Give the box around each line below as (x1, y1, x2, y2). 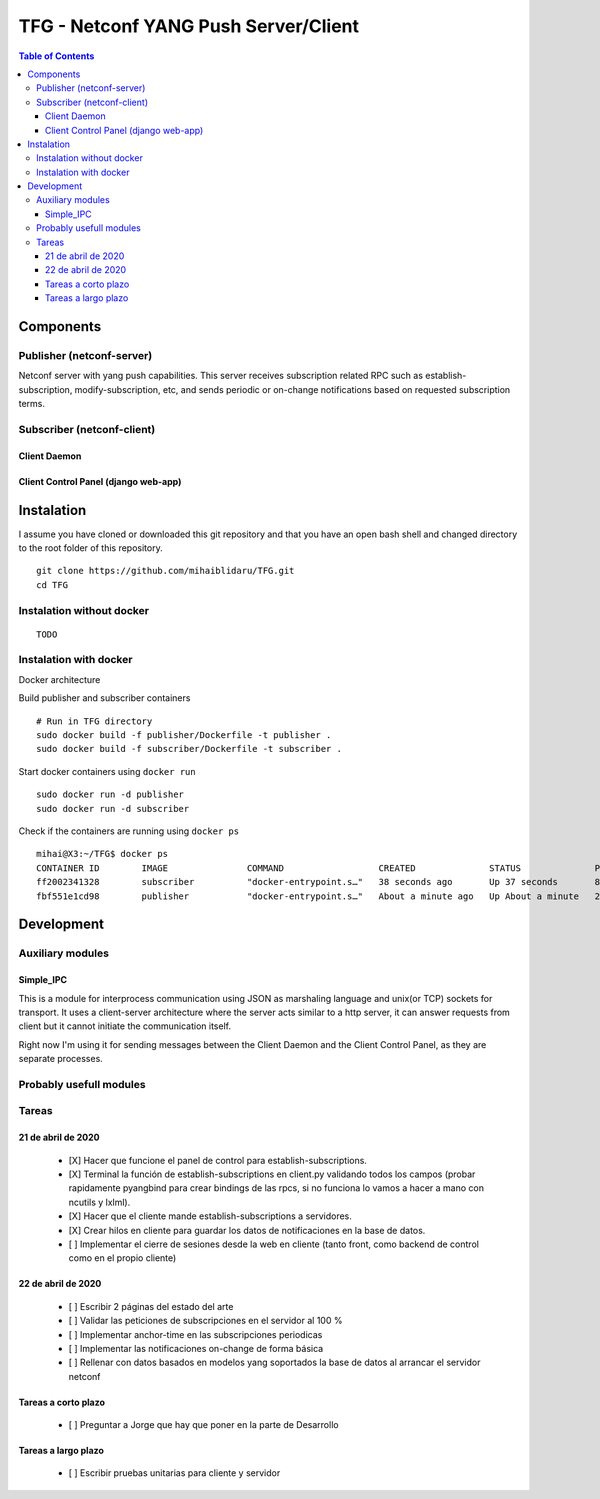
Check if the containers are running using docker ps (18, 825, 240, 837)
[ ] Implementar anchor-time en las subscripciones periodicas (68, 1328, 323, 1340)
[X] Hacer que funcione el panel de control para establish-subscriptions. (68, 1154, 367, 1166)
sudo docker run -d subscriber (36, 803, 190, 814)
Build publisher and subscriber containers (18, 692, 191, 704)
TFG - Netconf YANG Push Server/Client (18, 15, 360, 37)
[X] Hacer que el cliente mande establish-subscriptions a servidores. (68, 1210, 352, 1222)
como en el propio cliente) (68, 1252, 177, 1264)
